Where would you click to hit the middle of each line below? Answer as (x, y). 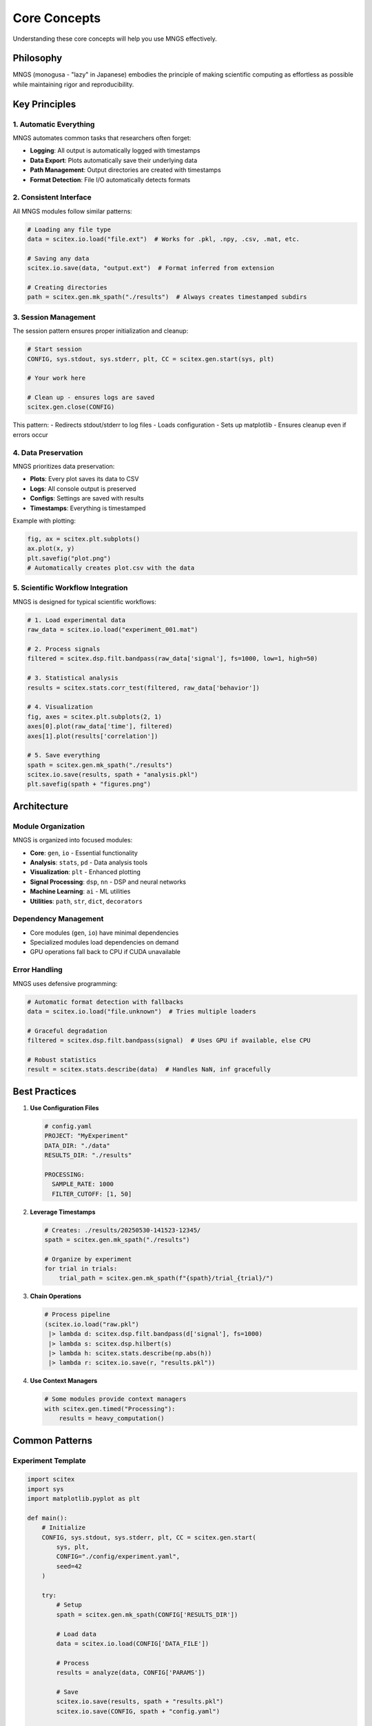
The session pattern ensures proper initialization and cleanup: (101, 331)
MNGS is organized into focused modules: (73, 840)
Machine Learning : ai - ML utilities (80, 891)
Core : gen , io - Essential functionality (84, 853)
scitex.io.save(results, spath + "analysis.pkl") (113, 775)
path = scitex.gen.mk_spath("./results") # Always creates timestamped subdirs (167, 297)
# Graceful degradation (68, 1031)
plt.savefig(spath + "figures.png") (89, 784)
